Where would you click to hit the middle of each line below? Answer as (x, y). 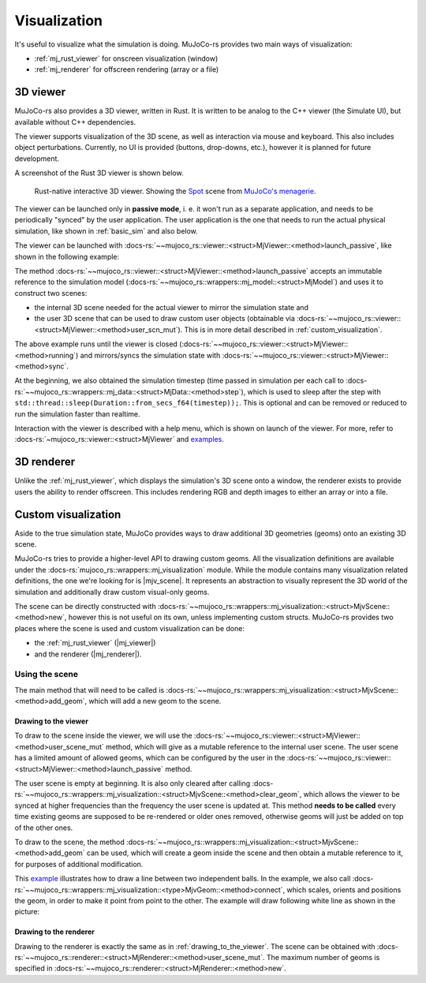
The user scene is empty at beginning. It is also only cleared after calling (133, 783)
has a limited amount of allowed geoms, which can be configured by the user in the (150, 758)
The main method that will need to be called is (90, 690)
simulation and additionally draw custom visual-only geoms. (112, 592)
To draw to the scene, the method (70, 842)
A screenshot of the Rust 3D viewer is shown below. (99, 173)
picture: (27, 912)
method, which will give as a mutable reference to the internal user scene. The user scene (252, 746)
